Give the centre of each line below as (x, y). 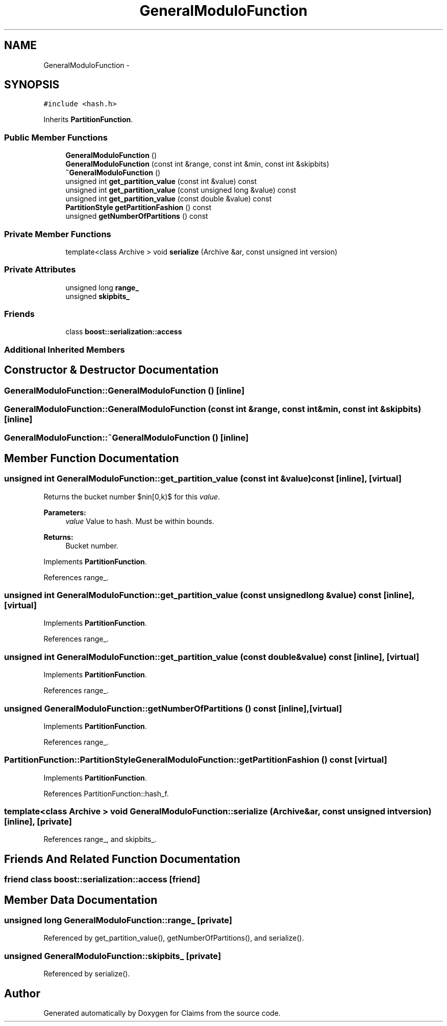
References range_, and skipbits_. (100, 839)
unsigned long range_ (102, 287)
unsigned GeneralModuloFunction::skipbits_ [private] (113, 956)
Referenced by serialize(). (87, 974)
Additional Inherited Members (65, 349)
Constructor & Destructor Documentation (111, 370)
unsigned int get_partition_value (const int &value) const (161, 181)
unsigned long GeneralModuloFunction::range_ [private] (118, 920)
